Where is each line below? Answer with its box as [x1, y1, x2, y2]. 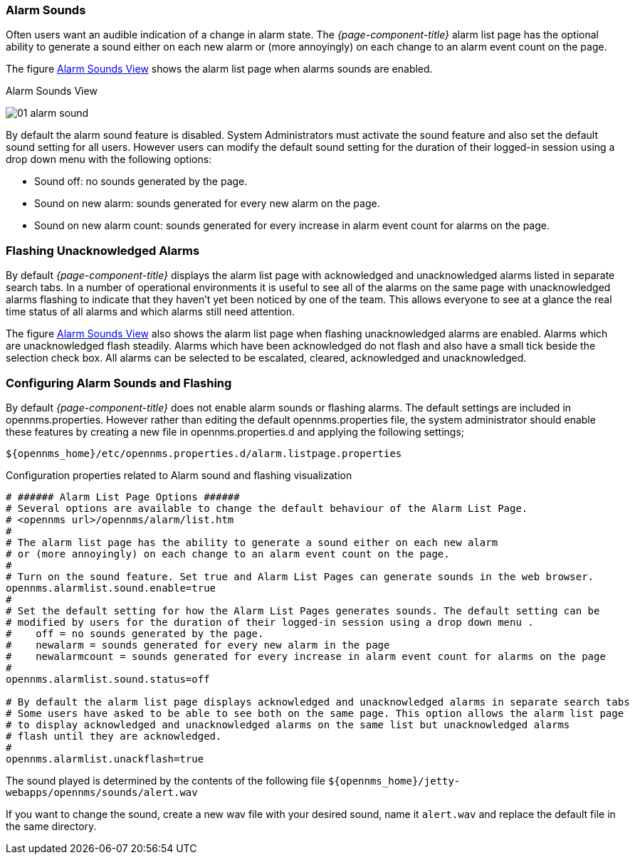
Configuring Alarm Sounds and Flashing [6, 375, 232, 390]
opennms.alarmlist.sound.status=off [6, 673, 210, 685]
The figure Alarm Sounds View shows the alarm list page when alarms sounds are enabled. [6, 63, 433, 75]
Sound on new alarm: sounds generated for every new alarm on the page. [34, 197, 380, 210]
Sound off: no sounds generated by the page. [34, 175, 248, 188]
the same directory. [6, 819, 97, 832]
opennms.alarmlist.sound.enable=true [6, 582, 216, 594]
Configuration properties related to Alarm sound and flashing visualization [6, 468, 352, 481]
